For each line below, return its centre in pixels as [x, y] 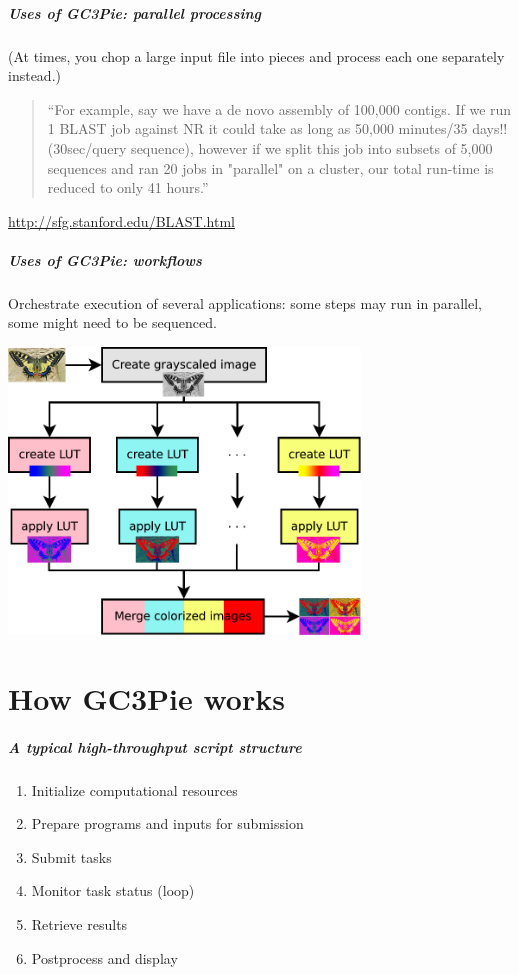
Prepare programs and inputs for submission [167, 823]
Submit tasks [71, 856]
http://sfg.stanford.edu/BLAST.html [121, 220]
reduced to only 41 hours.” [128, 187]
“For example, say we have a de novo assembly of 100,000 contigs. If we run [279, 108]
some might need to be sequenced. [112, 322]
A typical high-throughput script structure [155, 746]
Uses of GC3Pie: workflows [105, 259]
